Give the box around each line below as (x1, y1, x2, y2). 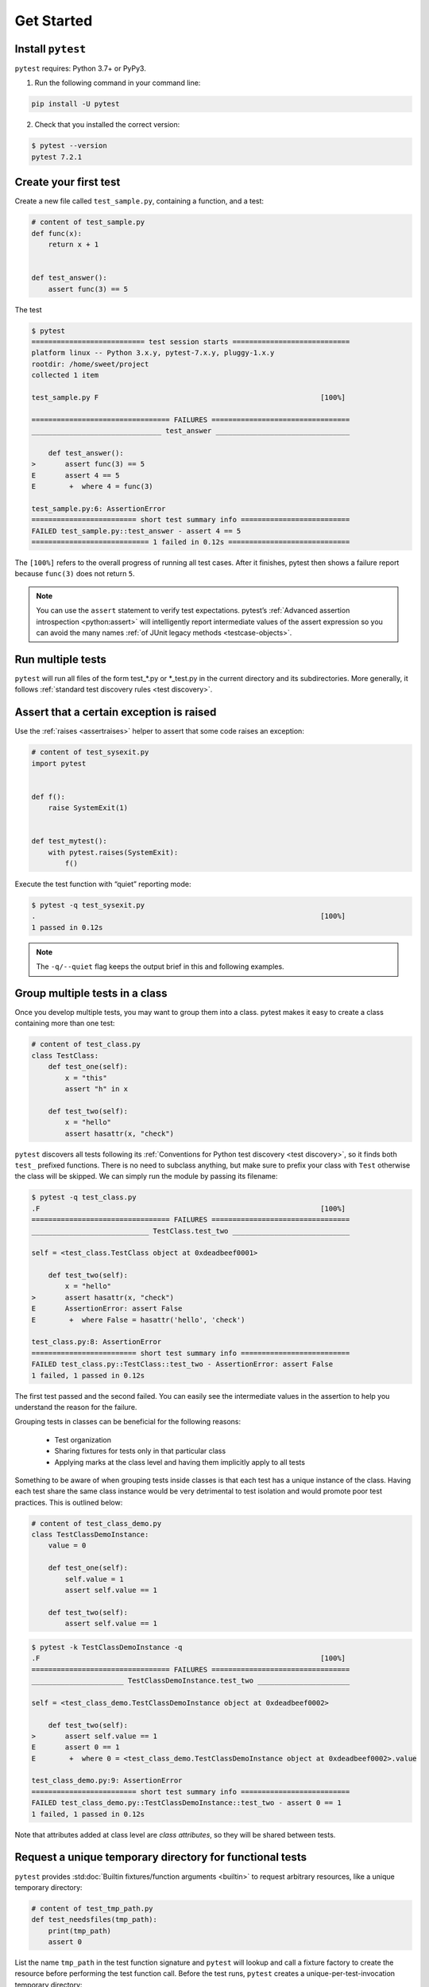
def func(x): (31, 229, 83, 238)
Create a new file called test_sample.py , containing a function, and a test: (14, 196, 265, 206)
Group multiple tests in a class (14, 986, 168, 1000)
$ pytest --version (31, 141, 107, 150)
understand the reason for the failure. (14, 1402, 137, 1412)
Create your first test (14, 176, 121, 189)
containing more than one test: (14, 1018, 115, 1028)
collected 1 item (31, 370, 99, 380)
